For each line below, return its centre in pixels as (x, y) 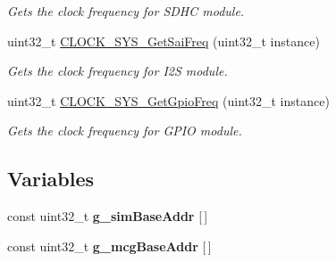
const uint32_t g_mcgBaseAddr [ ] (109, 246)
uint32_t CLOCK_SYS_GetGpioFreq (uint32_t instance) (168, 100)
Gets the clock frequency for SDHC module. (126, 11)
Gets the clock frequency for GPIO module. (125, 131)
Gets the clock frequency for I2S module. (118, 71)
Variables (51, 179)
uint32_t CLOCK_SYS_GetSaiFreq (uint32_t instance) (164, 41)
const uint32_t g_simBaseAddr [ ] (108, 216)
